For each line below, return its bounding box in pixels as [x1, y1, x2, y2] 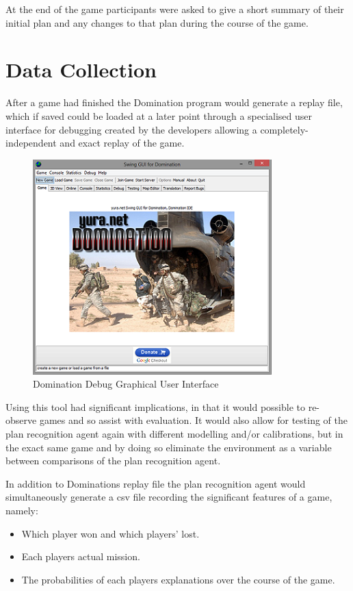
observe [5, 413, 37, 427]
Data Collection [5, 55, 157, 84]
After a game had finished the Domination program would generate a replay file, [5, 95, 343, 110]
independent [5, 136, 57, 150]
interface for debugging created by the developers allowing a [5, 122, 257, 136]
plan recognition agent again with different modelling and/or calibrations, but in [5, 427, 343, 441]
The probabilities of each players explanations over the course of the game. [21, 572, 335, 586]
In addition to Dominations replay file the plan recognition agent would [5, 476, 306, 490]
